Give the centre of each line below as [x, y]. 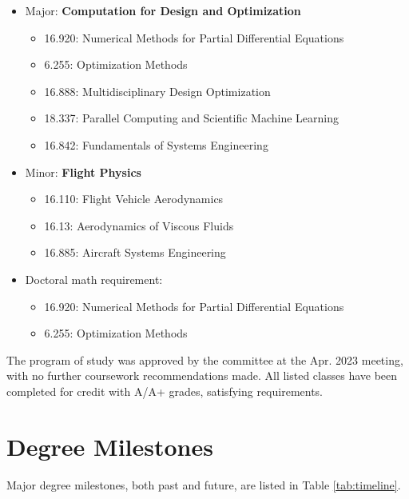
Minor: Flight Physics [83, 172]
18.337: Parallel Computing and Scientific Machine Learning [191, 118]
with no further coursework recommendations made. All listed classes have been [202, 375]
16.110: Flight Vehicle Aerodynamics [134, 199]
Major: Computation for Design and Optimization [163, 10]
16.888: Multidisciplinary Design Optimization [157, 91]
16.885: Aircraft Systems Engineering [135, 252]
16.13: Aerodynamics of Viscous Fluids [139, 225]
